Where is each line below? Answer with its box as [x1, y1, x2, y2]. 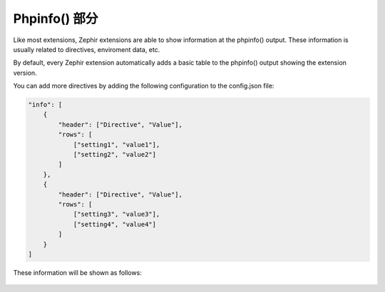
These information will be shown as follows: [13, 268, 142, 277]
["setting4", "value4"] [73, 220, 157, 228]
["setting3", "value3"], [73, 210, 160, 219]
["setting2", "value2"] [73, 150, 157, 159]
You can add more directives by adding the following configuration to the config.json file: [13, 82, 274, 90]
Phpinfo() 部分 [13, 11, 98, 26]
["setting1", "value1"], [73, 140, 160, 149]
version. [13, 68, 37, 77]
